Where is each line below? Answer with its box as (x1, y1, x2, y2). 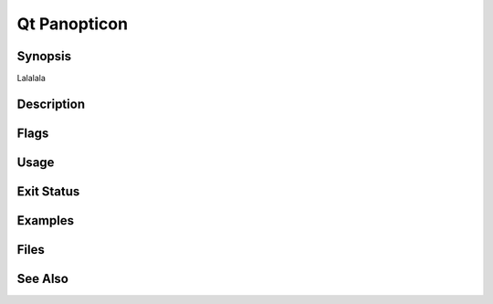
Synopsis (16, 48, 72, 64)
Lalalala (16, 73, 46, 84)
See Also (16, 270, 68, 287)
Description (16, 96, 86, 111)
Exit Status (16, 183, 80, 199)
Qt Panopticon (16, 14, 128, 34)
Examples (16, 213, 75, 228)
